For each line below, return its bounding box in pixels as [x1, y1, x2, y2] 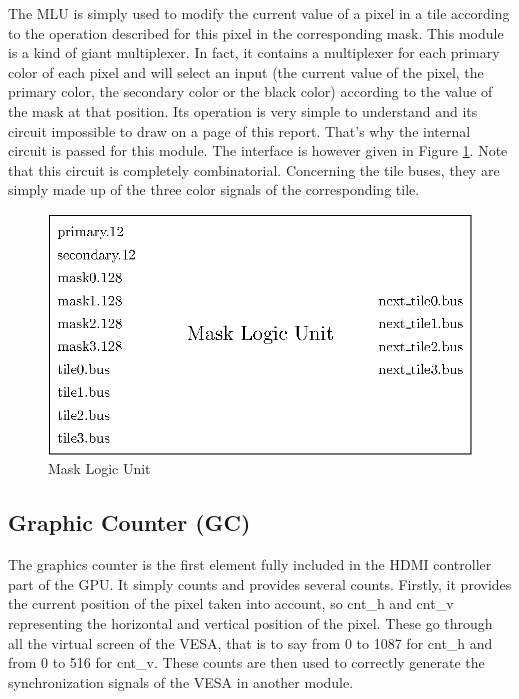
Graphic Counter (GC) [8, 507, 251, 538]
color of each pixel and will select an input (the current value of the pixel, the [8, 61, 484, 82]
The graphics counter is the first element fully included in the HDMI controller [8, 554, 492, 575]
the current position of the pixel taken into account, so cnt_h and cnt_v [8, 593, 454, 614]
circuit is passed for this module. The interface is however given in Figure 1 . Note [8, 140, 508, 161]
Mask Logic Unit [48, 458, 151, 479]
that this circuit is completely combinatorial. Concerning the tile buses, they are [8, 159, 500, 180]
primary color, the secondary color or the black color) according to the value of [8, 81, 493, 102]
